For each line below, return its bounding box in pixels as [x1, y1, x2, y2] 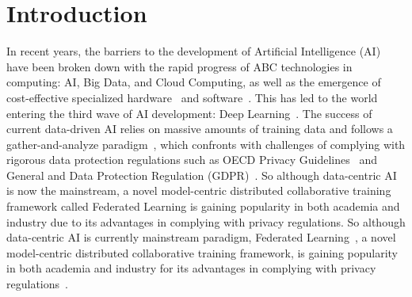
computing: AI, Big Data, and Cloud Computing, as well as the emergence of [6, 74, 381, 90]
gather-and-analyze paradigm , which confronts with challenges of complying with [6, 135, 406, 152]
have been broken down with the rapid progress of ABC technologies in [6, 58, 353, 74]
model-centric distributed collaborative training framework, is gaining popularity [6, 244, 399, 261]
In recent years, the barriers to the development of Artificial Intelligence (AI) [6, 43, 381, 59]
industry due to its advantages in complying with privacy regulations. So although [6, 213, 406, 230]
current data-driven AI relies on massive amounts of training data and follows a [6, 120, 393, 137]
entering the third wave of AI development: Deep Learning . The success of [6, 105, 372, 121]
